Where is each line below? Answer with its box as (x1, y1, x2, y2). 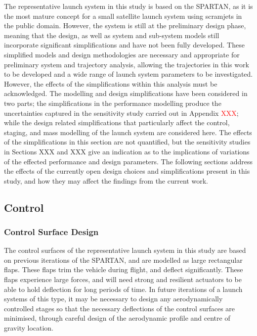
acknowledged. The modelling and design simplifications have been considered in (4, 88, 248, 98)
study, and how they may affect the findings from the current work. (4, 175, 208, 186)
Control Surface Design (4, 225, 99, 238)
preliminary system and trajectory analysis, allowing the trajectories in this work (4, 59, 249, 69)
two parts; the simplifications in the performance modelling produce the (4, 97, 221, 108)
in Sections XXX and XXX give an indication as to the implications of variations (4, 146, 250, 156)
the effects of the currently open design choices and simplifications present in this (4, 166, 250, 176)
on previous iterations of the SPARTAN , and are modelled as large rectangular (4, 254, 243, 265)
